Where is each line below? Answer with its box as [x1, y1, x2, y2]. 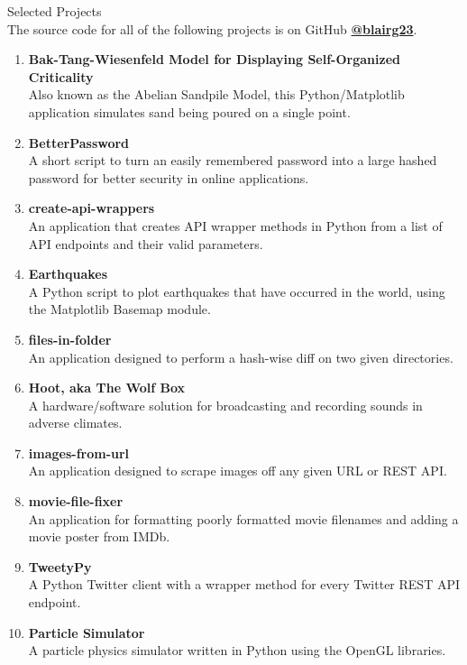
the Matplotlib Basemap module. [28, 300, 211, 319]
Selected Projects [7, 2, 102, 20]
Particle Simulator [28, 623, 145, 642]
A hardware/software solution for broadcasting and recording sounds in [28, 395, 423, 414]
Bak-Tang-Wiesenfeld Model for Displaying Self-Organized [28, 50, 400, 69]
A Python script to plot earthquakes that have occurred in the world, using [28, 282, 445, 300]
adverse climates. [28, 413, 123, 432]
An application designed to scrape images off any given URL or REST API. [28, 461, 447, 480]
